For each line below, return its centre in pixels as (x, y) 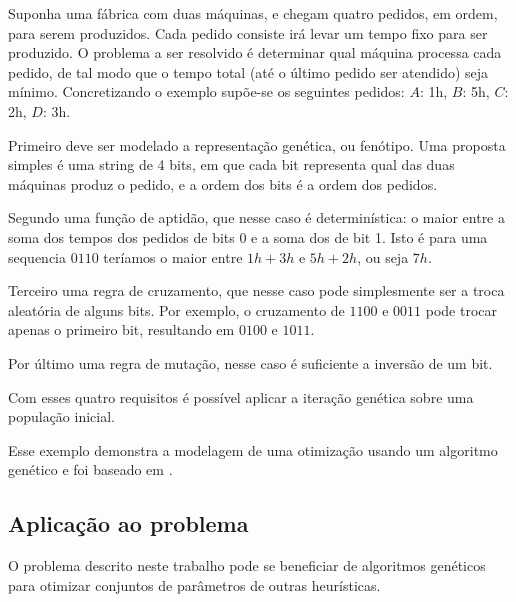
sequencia (37, 256)
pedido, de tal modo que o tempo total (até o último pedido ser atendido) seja (248, 71)
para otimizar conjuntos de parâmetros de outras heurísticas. (194, 584)
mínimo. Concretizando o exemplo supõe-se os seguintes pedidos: (206, 91)
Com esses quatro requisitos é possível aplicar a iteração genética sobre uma (241, 396)
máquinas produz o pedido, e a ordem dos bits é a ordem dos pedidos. (223, 183)
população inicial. (61, 416)
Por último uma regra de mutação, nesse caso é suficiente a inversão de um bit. (250, 362)
